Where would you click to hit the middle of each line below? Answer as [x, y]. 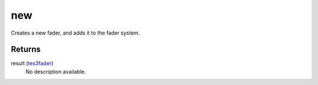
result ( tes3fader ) [32, 63]
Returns [26, 50]
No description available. [56, 72]
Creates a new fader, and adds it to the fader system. [75, 33]
